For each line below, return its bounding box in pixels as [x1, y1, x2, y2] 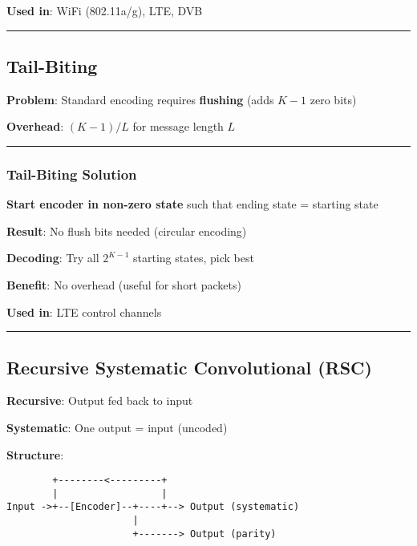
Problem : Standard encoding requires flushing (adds [6, 91, 274, 107]
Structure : [6, 446, 64, 463]
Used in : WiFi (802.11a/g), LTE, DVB [6, 2, 203, 18]
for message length [132, 118, 224, 135]
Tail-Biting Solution [6, 164, 137, 184]
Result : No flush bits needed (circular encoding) [6, 222, 247, 239]
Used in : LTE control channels [6, 303, 162, 320]
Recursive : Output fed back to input [6, 392, 193, 409]
